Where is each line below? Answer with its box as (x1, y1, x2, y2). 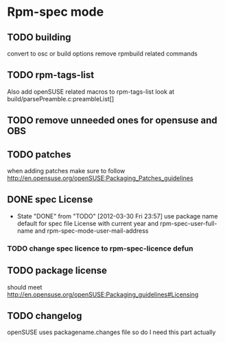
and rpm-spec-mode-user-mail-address (34, 227, 149, 235)
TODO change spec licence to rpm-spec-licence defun (7, 244, 193, 253)
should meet (7, 283, 43, 291)
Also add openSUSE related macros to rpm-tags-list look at (7, 87, 175, 96)
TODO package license (7, 265, 108, 277)
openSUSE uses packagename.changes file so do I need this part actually (7, 328, 216, 336)
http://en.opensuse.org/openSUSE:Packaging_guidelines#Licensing (7, 290, 199, 298)
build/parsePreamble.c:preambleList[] (7, 94, 115, 103)
